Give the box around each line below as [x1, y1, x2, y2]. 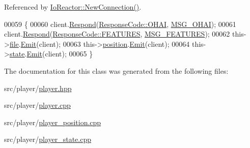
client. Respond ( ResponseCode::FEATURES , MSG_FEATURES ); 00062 [4, 28, 230, 39]
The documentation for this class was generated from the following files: [4, 65, 229, 76]
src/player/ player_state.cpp [4, 134, 92, 144]
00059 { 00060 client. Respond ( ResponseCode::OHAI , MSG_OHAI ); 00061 [4, 18, 236, 29]
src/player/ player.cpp [4, 100, 71, 110]
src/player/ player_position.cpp [4, 116, 101, 127]
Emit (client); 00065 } [26, 48, 93, 59]
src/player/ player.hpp [4, 82, 72, 93]
